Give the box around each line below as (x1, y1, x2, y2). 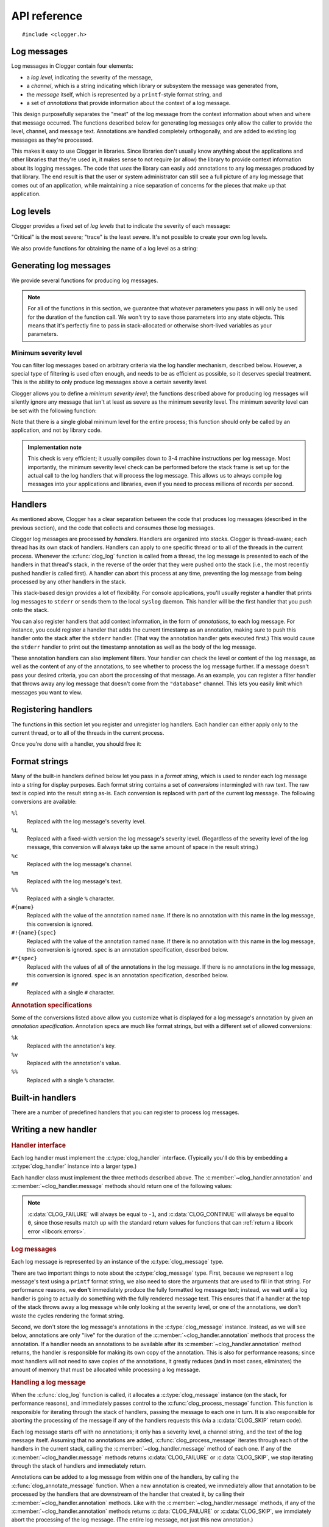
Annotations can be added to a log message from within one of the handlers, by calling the (11, 1473, 239, 1481)
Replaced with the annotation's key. (26, 1042, 116, 1050)
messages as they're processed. (11, 136, 93, 144)
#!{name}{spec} (11, 929, 57, 936)
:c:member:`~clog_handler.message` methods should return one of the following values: (11, 1183, 233, 1190)
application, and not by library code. (11, 426, 102, 434)
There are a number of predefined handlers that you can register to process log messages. (11, 1109, 240, 1116)
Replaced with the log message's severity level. (26, 818, 146, 825)
